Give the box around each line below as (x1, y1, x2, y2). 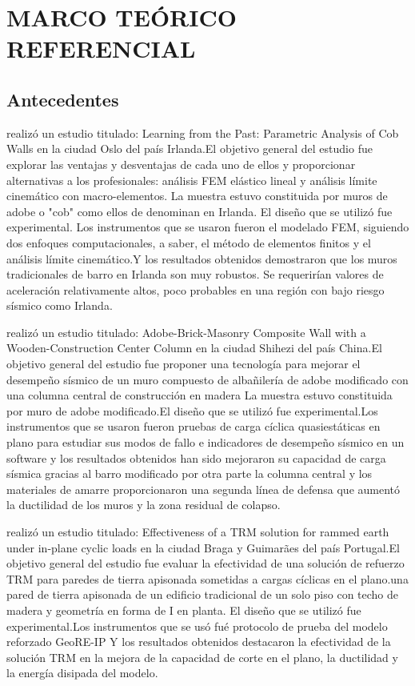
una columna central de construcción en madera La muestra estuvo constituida (6, 387, 393, 403)
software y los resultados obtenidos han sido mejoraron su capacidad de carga (6, 449, 386, 466)
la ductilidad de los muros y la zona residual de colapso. (6, 496, 281, 513)
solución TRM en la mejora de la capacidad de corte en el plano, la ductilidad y (6, 648, 398, 665)
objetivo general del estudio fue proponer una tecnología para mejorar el (6, 355, 361, 372)
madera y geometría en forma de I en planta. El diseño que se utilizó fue (6, 601, 361, 618)
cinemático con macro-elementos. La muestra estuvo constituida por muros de (6, 187, 388, 204)
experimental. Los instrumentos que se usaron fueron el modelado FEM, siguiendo (6, 219, 409, 235)
